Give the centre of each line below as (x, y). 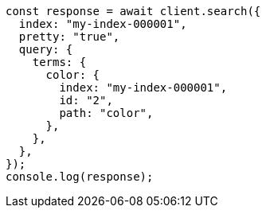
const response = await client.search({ (133, 11)
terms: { (59, 62)
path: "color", (106, 113)
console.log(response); (80, 177)
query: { (46, 49)
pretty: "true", (69, 37)
